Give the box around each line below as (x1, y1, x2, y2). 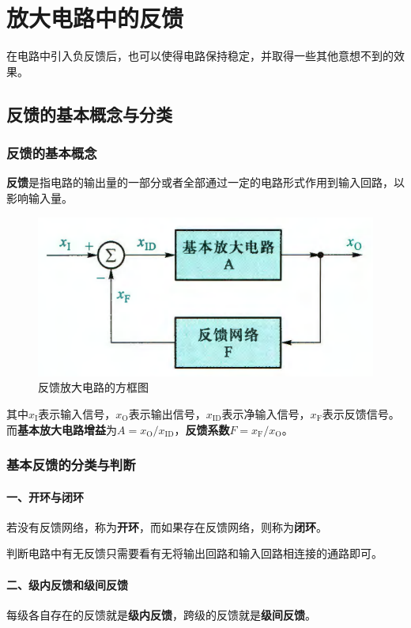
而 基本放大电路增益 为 (6, 421, 117, 437)
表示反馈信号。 (322, 405, 400, 422)
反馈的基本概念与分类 (6, 101, 172, 126)
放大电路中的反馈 (6, 2, 184, 34)
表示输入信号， (38, 405, 116, 422)
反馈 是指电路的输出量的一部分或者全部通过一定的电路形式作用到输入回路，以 (6, 174, 405, 191)
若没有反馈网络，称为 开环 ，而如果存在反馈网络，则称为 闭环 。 (6, 518, 327, 535)
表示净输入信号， (221, 405, 311, 422)
